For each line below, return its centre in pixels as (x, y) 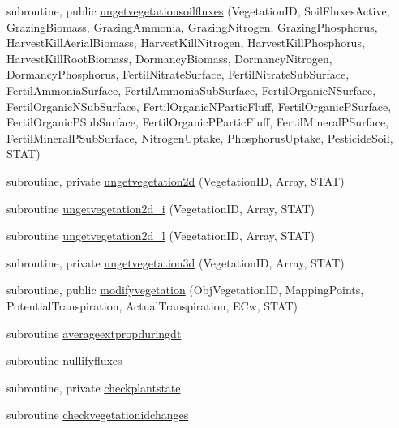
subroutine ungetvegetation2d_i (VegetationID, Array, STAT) (161, 208)
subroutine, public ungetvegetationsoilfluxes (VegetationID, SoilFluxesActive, (198, 11)
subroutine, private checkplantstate (94, 387)
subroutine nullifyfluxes (64, 360)
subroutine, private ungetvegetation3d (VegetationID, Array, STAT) (176, 262)
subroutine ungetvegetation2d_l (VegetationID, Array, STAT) (161, 235)
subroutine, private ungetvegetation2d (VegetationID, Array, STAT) (176, 180)
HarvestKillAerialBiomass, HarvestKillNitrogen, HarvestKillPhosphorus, (186, 43)
